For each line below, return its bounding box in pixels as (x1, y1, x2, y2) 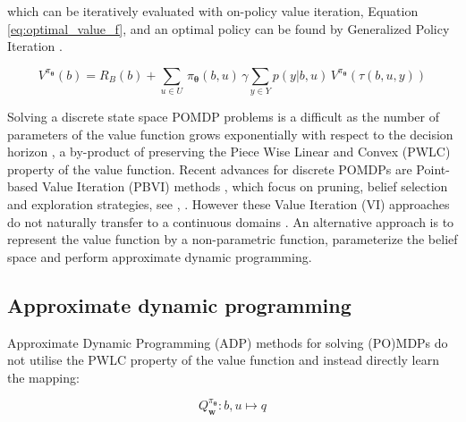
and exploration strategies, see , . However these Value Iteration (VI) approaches (7, 195, 450, 214)
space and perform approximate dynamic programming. (7, 247, 312, 266)
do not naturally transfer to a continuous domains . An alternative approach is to (7, 212, 454, 231)
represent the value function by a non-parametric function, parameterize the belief (7, 230, 458, 249)
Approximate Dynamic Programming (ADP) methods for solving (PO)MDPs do (7, 333, 448, 351)
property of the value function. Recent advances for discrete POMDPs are (7, 159, 412, 178)
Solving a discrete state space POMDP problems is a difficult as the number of (7, 107, 439, 126)
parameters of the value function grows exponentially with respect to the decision (7, 124, 453, 143)
